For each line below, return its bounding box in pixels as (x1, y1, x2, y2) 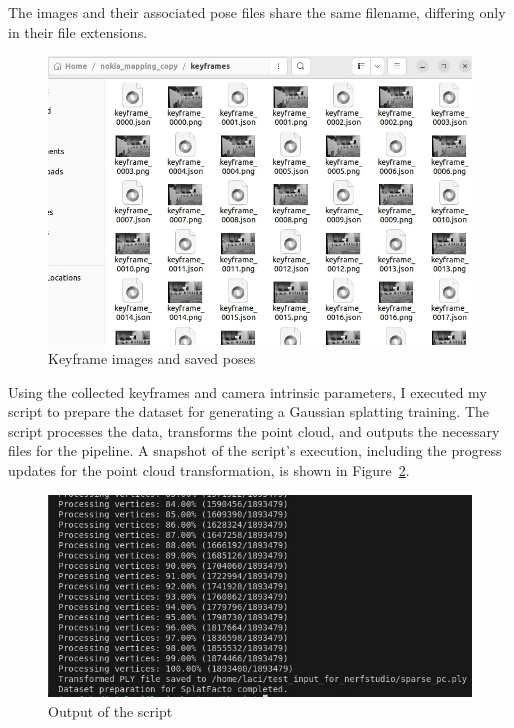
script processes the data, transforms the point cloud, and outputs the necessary (8, 420, 500, 441)
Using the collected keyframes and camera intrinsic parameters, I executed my (8, 381, 487, 402)
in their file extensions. (8, 21, 148, 42)
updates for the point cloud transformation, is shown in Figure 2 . (8, 460, 410, 481)
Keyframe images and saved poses (48, 348, 256, 369)
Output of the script (48, 700, 173, 721)
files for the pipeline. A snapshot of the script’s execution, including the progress (8, 440, 502, 461)
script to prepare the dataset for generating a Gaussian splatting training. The (8, 401, 490, 422)
